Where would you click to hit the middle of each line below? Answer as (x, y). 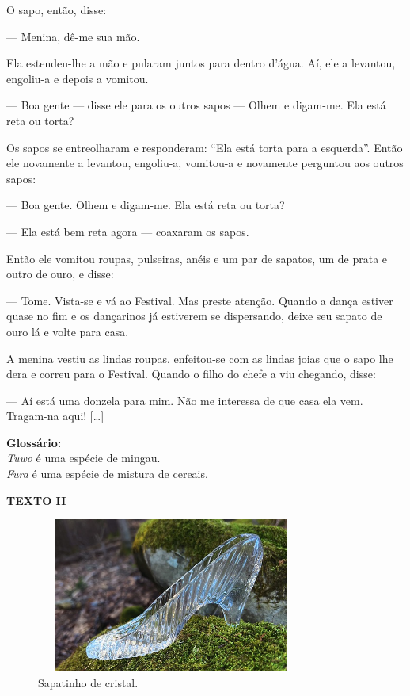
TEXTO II (36, 500)
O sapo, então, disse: (57, 10)
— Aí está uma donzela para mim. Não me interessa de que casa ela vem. (185, 400)
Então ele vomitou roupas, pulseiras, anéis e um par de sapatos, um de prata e (197, 258)
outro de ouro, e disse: (60, 274)
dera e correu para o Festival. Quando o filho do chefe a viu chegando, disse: (191, 374)
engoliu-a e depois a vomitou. (78, 78)
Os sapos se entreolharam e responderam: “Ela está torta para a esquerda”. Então (205, 147)
